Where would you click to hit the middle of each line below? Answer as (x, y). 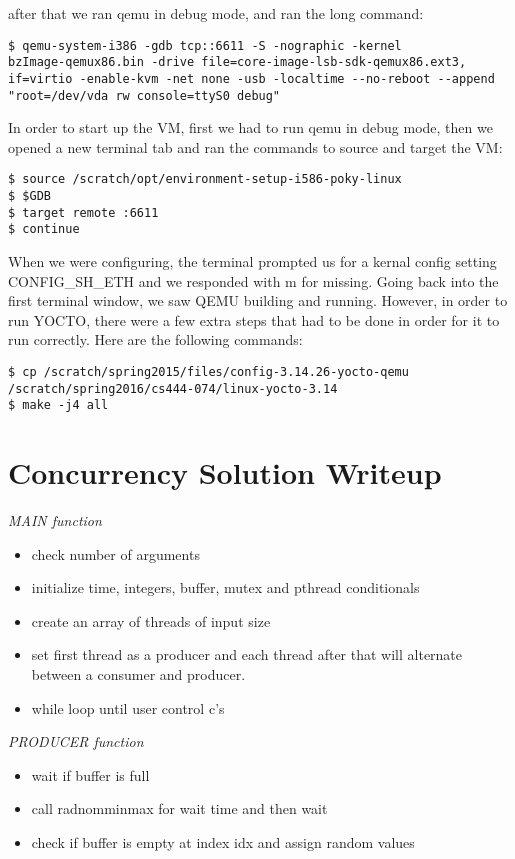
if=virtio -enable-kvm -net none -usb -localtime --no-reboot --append (251, 78)
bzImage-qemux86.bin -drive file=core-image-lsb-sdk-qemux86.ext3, (237, 62)
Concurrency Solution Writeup (225, 472)
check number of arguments (115, 553)
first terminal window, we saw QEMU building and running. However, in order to (258, 300)
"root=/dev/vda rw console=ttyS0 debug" (144, 95)
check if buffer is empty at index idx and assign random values (223, 842)
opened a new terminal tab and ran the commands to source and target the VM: (255, 146)
